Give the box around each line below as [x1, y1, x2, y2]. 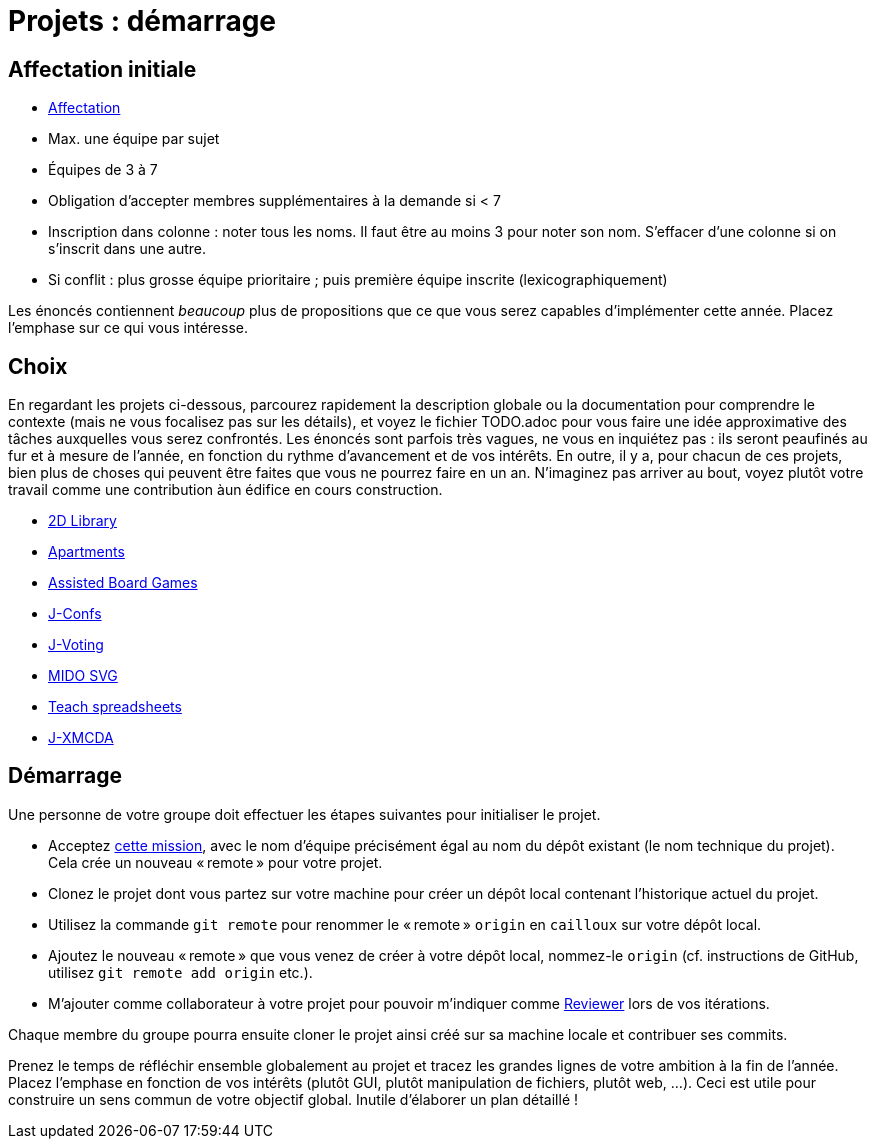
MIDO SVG [48, 667, 118, 685]
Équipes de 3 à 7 [48, 161, 158, 179]
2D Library [48, 512, 117, 530]
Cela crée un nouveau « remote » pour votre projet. [48, 853, 383, 871]
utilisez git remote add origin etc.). [48, 963, 313, 981]
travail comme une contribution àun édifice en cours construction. [8, 481, 443, 499]
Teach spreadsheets [48, 698, 182, 716]
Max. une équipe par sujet [48, 130, 220, 148]
